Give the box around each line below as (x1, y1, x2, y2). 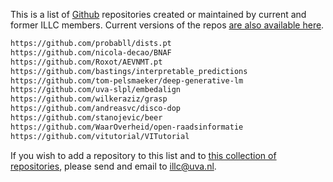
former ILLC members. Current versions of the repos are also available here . (10, 19, 325, 31)
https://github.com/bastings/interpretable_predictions (10, 66, 248, 76)
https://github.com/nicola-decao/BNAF (10, 47, 172, 58)
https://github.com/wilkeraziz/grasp (10, 94, 168, 104)
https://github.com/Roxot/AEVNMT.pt (10, 57, 163, 67)
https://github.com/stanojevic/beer (10, 113, 163, 123)
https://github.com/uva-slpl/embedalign (10, 85, 182, 95)
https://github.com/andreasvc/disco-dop (10, 104, 182, 114)
